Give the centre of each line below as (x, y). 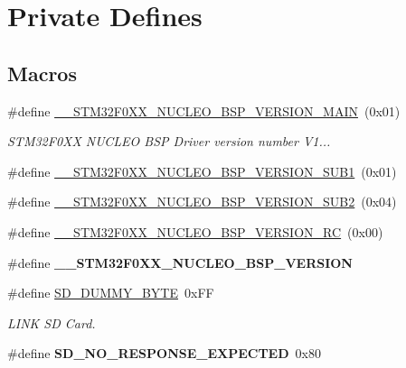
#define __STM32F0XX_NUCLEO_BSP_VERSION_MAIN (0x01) (204, 110)
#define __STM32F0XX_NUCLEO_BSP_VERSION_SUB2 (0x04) (202, 202)
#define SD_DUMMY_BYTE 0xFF (111, 293)
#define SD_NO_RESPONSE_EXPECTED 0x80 (164, 353)
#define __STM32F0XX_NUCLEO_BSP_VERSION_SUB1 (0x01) (202, 171)
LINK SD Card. (52, 322)
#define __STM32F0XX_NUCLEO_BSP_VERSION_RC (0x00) (195, 231)
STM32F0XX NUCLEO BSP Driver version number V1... (169, 141)
